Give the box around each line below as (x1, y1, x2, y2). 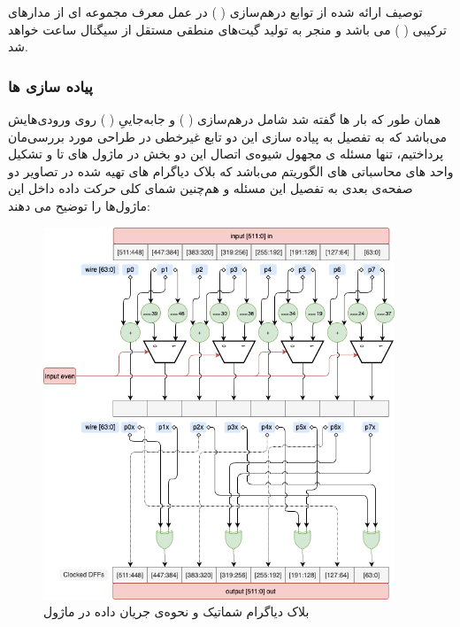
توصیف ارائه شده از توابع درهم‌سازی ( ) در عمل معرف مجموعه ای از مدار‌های (8, 3, 423, 20)
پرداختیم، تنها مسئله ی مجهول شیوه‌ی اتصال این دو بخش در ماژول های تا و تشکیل (8, 144, 444, 163)
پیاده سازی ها (8, 74, 93, 97)
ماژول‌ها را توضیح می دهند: (8, 196, 150, 214)
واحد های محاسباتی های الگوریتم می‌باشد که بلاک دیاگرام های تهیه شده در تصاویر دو (8, 161, 454, 180)
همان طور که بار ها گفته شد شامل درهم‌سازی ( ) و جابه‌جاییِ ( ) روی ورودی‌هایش (8, 110, 441, 128)
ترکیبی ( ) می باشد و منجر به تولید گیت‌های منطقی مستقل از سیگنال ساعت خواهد (8, 19, 447, 38)
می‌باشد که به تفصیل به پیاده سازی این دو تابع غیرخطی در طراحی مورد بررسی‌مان (8, 127, 447, 145)
